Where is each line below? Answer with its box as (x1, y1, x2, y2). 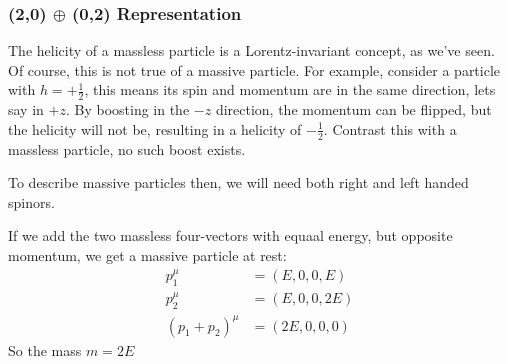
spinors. (8, 191, 55, 212)
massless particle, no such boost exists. (8, 138, 246, 159)
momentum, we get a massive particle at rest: (8, 245, 287, 266)
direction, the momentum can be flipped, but (215, 99, 492, 120)
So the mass (8, 339, 82, 360)
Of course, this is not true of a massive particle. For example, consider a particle (8, 59, 501, 80)
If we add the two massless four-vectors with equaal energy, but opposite (8, 225, 453, 246)
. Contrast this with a (323, 118, 457, 139)
